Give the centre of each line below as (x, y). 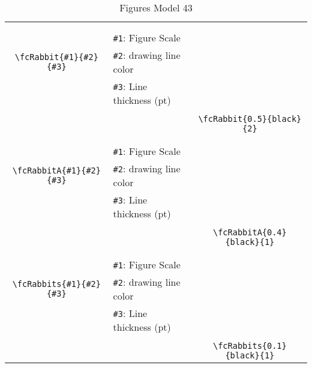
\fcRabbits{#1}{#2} (56, 284)
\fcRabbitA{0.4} (250, 232)
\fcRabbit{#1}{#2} (56, 57)
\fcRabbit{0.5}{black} (250, 119)
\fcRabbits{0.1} (250, 346)
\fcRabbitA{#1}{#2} (56, 170)
